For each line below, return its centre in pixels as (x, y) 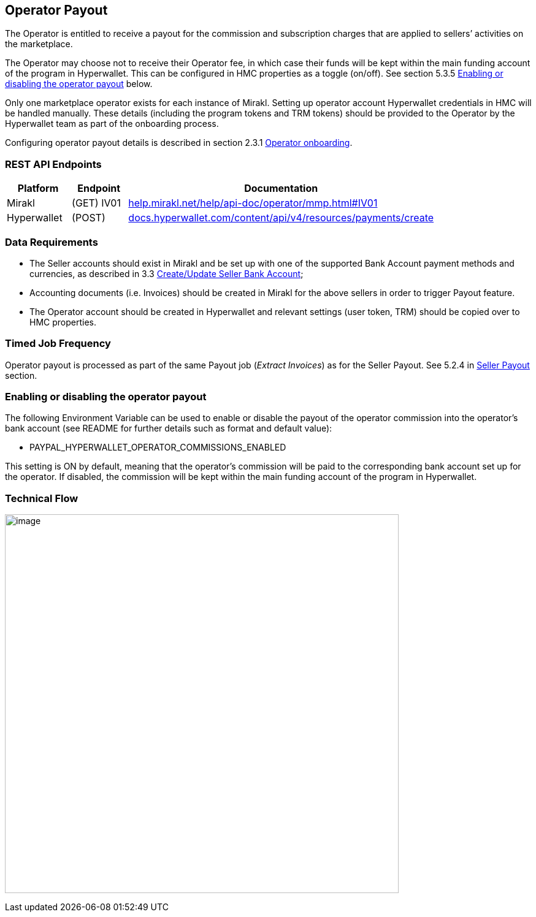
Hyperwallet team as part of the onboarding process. (112, 124)
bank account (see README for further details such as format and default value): (169, 428)
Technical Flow (42, 498)
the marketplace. (39, 44)
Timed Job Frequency (58, 344)
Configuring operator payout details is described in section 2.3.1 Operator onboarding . (179, 143)
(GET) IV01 (96, 203)
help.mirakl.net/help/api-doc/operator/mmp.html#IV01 (253, 203)
